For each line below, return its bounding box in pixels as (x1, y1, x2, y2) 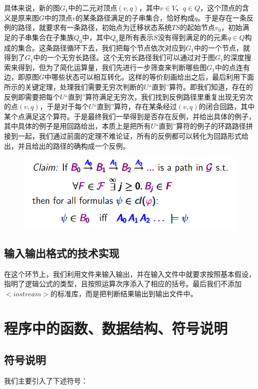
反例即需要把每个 (4, 91, 60, 102)
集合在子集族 (31, 32, 74, 42)
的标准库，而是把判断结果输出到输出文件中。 (50, 288, 198, 298)
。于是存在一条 (198, 12, 247, 23)
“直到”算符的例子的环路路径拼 (155, 121, 253, 131)
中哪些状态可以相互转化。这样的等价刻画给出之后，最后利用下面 (44, 72, 255, 82)
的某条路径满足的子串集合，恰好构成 (75, 12, 195, 23)
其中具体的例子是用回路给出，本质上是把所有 (4, 121, 151, 131)
